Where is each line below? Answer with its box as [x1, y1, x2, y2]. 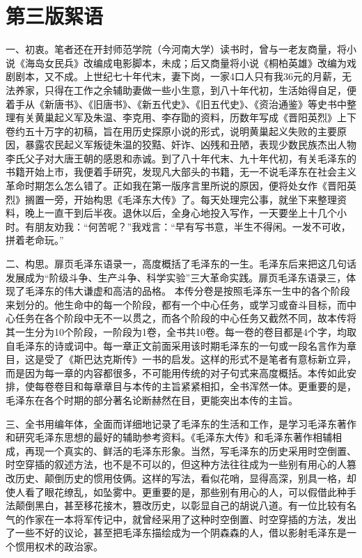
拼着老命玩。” [6, 233, 64, 247]
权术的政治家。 [34, 538, 103, 553]
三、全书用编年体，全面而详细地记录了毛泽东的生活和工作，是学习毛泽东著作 [6, 416, 356, 431]
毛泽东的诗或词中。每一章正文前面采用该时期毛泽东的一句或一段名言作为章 [15, 338, 356, 352]
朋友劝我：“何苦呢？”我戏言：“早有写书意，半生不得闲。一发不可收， [34, 219, 351, 233]
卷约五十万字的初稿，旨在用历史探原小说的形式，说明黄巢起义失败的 [6, 123, 317, 138]
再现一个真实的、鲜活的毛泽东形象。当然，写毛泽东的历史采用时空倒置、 [24, 443, 356, 458]
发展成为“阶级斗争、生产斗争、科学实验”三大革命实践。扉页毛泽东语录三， [6, 270, 347, 284]
